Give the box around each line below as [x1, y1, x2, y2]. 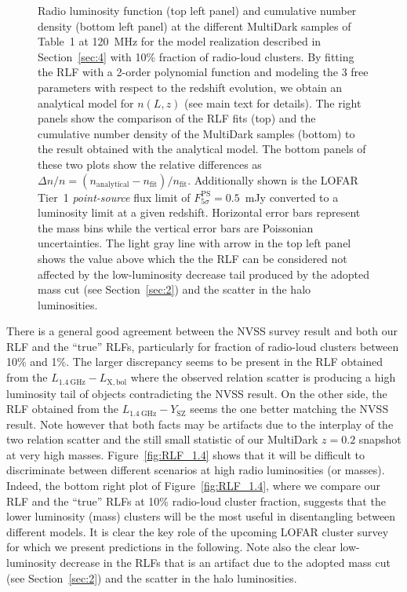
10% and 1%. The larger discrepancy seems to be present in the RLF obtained [6, 353, 383, 370]
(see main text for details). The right [184, 94, 362, 111]
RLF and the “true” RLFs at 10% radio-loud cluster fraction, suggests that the [6, 492, 386, 509]
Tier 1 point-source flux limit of [38, 188, 191, 205]
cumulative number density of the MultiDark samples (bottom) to [38, 125, 355, 141]
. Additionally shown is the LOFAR [187, 171, 358, 188]
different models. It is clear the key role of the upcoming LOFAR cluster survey [6, 523, 389, 539]
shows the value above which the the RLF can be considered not [38, 250, 347, 266]
